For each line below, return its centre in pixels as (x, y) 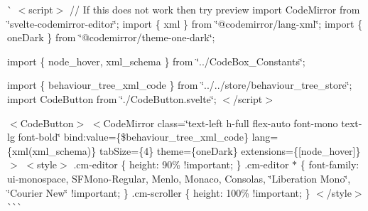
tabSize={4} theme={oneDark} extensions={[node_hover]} (230, 150)
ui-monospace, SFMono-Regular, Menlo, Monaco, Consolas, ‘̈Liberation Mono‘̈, (179, 178)
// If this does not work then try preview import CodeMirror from (215, 9)
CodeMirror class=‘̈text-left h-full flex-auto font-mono (221, 123)
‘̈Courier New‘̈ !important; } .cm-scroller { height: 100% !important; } (159, 192)
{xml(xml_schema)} (52, 150)
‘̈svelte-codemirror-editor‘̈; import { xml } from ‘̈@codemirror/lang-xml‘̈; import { (185, 23)
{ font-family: (330, 164)
